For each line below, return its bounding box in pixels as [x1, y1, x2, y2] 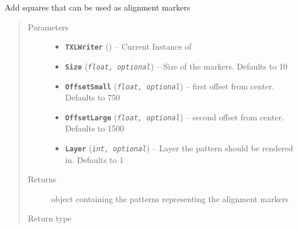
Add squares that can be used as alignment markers [5, 1, 190, 13]
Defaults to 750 [65, 91, 120, 103]
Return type [27, 212, 72, 224]
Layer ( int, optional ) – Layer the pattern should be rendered [65, 142, 293, 154]
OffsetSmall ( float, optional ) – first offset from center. [65, 79, 275, 92]
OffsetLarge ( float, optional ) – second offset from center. [65, 110, 284, 123]
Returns [27, 173, 57, 185]
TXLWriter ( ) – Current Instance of [65, 40, 192, 53]
